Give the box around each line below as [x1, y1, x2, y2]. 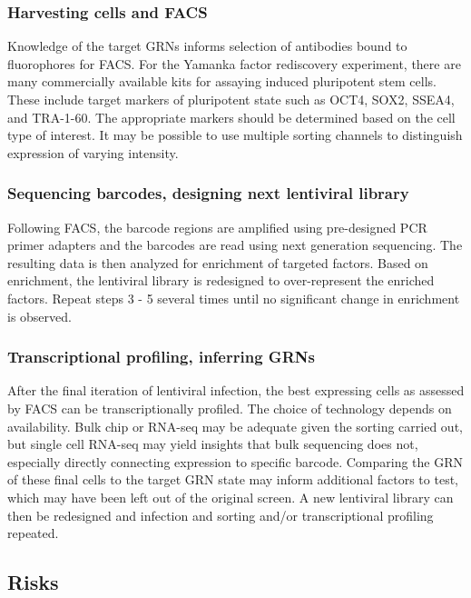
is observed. [7, 306, 72, 325]
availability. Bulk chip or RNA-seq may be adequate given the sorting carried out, [7, 416, 463, 435]
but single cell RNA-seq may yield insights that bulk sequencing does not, [7, 434, 418, 453]
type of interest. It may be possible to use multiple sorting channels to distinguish [7, 125, 463, 145]
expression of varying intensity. [7, 143, 179, 162]
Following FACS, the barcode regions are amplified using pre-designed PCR [7, 217, 427, 236]
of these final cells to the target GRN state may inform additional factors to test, [7, 470, 458, 489]
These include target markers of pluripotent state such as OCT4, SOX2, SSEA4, [7, 90, 455, 108]
